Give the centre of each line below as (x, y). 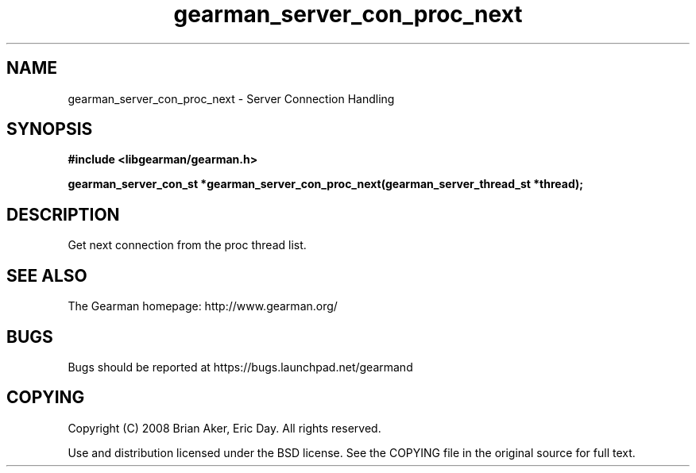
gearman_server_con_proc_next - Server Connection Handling (231, 98)
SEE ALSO (47, 275)
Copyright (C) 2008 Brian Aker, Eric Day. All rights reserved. (224, 428)
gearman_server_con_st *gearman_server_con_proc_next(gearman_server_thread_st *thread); (326, 184)
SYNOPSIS (50, 129)
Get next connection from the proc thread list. (187, 245)
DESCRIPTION (63, 214)
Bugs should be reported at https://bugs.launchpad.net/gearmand (240, 367)
